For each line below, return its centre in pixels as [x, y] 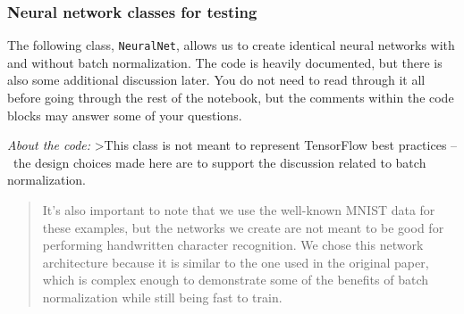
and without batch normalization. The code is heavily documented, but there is [225, 62]
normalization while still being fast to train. [162, 297]
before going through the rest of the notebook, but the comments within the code [231, 98]
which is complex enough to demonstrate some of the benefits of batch [235, 280]
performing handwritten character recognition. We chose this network [233, 245]
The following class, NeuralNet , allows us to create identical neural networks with [231, 45]
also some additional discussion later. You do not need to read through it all [216, 80]
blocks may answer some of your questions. [125, 115]
